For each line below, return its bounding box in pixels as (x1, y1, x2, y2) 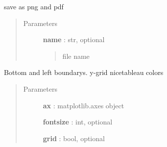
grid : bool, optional (43, 133, 105, 143)
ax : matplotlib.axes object (43, 100, 124, 110)
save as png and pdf (4, 1, 64, 11)
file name (62, 50, 90, 61)
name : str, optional (43, 34, 105, 45)
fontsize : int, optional (43, 117, 113, 127)
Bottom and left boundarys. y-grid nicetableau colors (4, 67, 164, 77)
